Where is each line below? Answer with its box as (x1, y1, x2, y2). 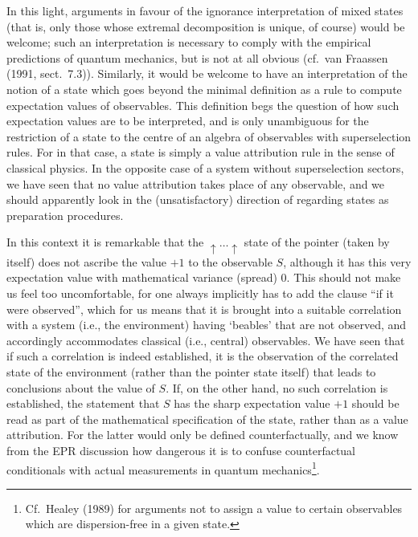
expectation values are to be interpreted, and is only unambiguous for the (6, 112, 369, 129)
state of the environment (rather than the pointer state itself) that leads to (6, 363, 376, 380)
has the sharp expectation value (174, 395, 330, 412)
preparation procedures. (6, 206, 124, 223)
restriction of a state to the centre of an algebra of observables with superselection (6, 128, 412, 144)
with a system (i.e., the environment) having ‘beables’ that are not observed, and (6, 316, 407, 333)
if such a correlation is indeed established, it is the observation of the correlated (6, 348, 399, 364)
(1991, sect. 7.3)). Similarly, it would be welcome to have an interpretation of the (6, 65, 408, 82)
